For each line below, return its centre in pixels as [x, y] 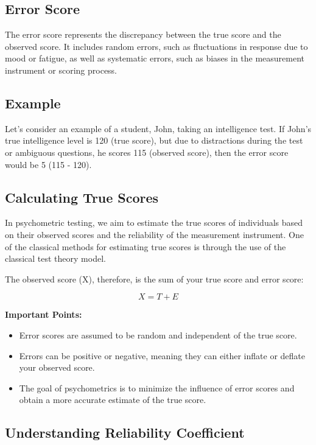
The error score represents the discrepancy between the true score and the [143, 34]
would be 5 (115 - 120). [48, 164]
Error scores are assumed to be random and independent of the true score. [158, 335]
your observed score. [57, 367]
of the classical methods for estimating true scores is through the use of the [146, 246]
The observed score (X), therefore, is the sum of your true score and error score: [154, 279]
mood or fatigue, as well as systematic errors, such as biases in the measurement [155, 58]
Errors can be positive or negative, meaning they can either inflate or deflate [162, 355]
